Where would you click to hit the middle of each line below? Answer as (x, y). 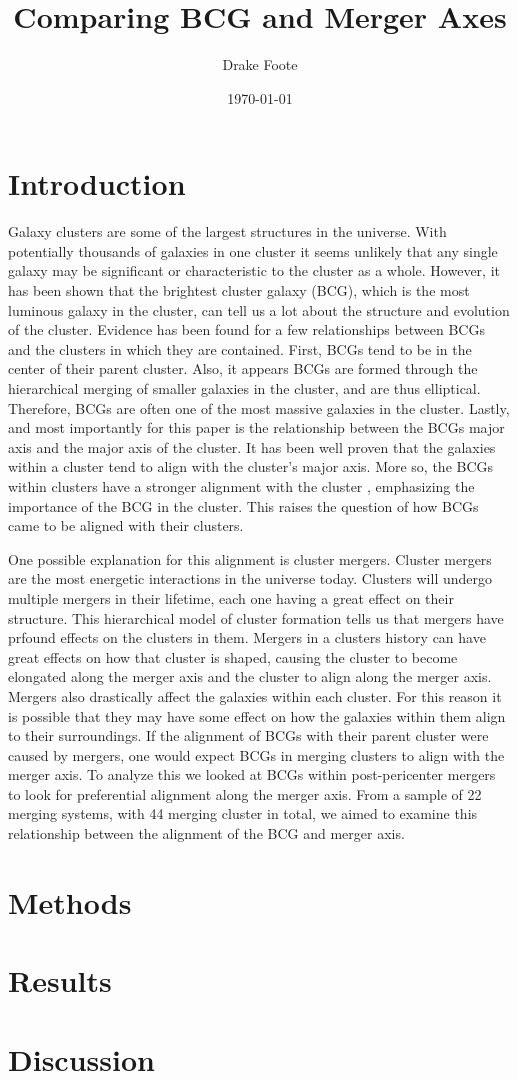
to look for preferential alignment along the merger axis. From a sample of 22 (245, 793)
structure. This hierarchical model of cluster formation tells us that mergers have (256, 617)
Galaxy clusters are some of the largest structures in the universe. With (227, 231)
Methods (70, 901)
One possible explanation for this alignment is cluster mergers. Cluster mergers (250, 558)
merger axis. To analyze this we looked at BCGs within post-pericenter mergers (252, 774)
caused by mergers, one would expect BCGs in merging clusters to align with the (256, 754)
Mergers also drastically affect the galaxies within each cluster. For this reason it (255, 695)
